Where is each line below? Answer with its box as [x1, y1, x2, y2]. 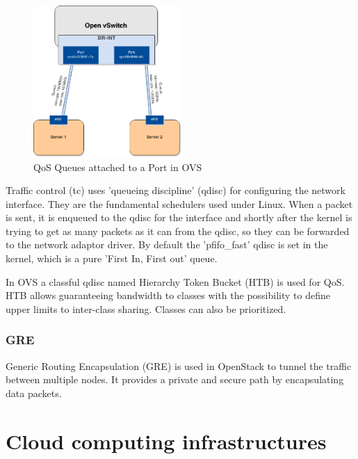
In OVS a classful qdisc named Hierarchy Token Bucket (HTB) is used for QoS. [6, 274, 345, 289]
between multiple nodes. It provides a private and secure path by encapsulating [6, 372, 344, 387]
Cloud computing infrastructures [6, 426, 327, 455]
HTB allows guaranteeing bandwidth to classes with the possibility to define [6, 288, 330, 303]
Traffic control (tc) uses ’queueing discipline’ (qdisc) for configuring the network [6, 183, 345, 198]
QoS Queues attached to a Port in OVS [33, 159, 202, 174]
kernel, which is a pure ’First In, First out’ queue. [6, 251, 218, 266]
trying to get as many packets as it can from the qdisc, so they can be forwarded [6, 223, 350, 238]
